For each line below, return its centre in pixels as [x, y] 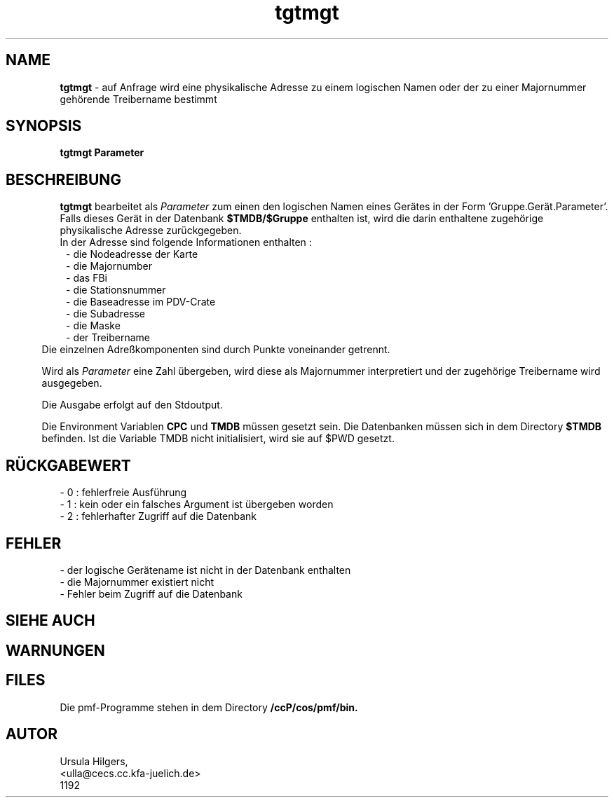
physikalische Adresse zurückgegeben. [151, 231]
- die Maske [93, 326]
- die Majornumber [109, 266]
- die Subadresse [105, 314]
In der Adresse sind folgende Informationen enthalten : [186, 242]
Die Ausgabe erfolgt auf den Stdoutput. [132, 405]
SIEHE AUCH [50, 621]
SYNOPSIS [44, 126]
